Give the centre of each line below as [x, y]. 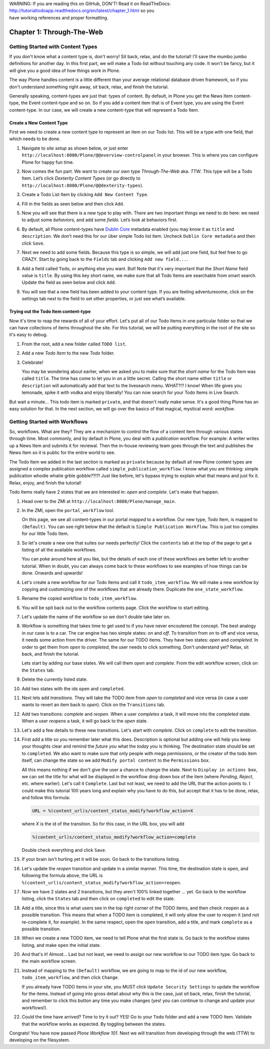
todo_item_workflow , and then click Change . [70, 977]
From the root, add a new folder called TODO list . [74, 344]
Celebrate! [32, 362]
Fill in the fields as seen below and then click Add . [73, 204]
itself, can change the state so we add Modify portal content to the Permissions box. [116, 760]
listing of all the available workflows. [59, 550]
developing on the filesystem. [39, 1040]
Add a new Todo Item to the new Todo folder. [68, 353]
